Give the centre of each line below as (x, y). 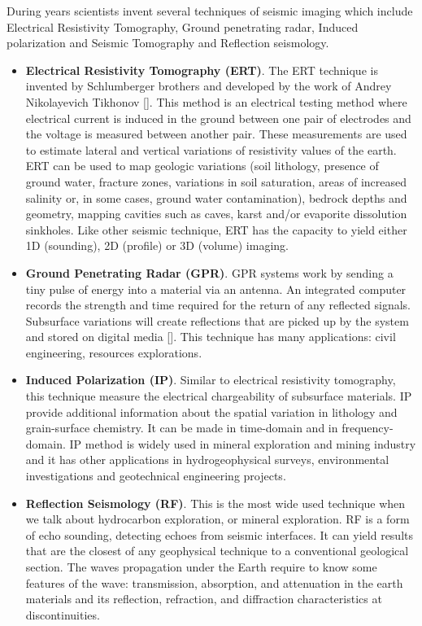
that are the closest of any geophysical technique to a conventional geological (217, 551)
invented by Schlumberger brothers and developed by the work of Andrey (209, 86)
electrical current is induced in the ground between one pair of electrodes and (218, 118)
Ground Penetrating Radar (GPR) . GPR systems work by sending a (209, 272)
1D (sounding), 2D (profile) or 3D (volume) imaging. (157, 245)
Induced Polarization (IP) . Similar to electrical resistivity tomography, (211, 380)
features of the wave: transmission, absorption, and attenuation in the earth (214, 582)
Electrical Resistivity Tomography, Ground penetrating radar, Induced (183, 26)
